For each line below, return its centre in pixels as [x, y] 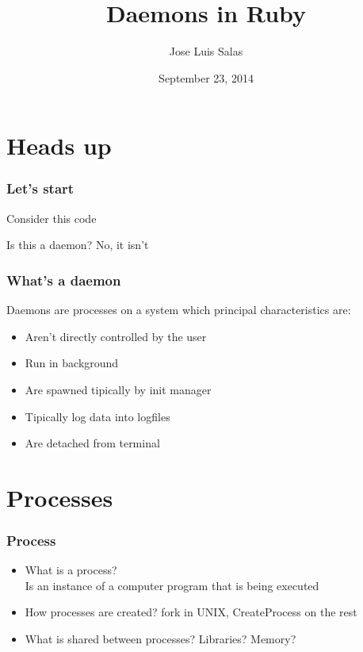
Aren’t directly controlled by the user [116, 336]
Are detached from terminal [92, 443]
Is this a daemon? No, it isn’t [78, 245]
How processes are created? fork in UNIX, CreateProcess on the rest [191, 612]
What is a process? [71, 570]
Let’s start [40, 188]
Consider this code [52, 218]
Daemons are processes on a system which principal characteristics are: [179, 310]
